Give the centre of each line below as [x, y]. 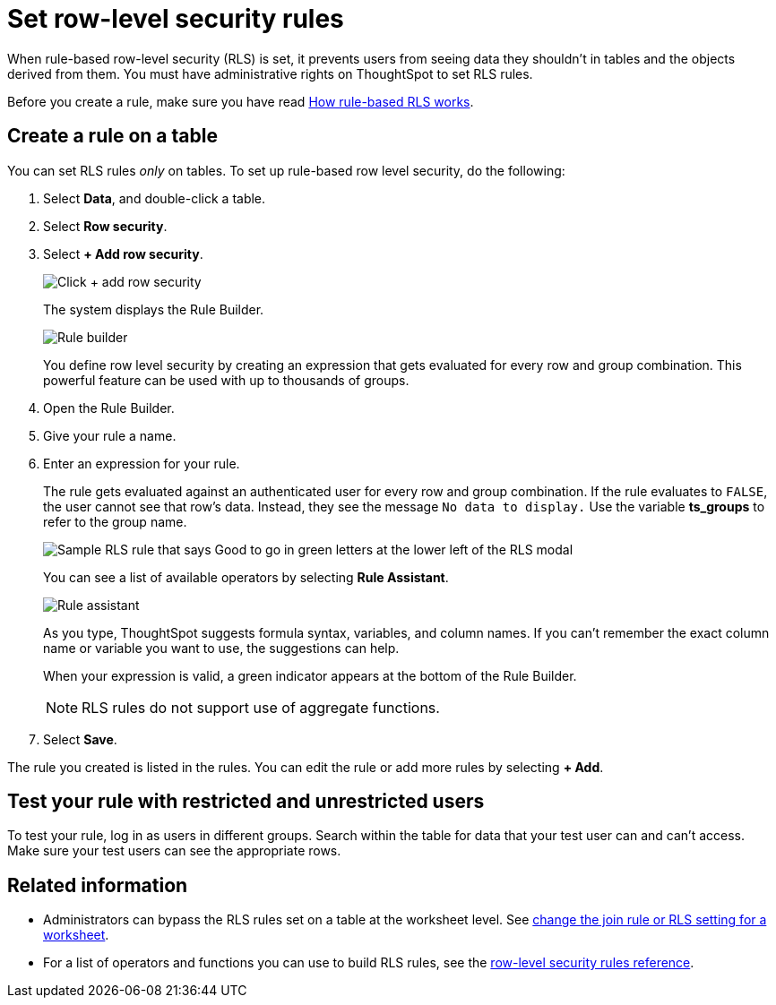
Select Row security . [105, 226]
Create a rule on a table [112, 136]
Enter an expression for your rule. [142, 463]
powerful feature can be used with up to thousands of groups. [226, 380]
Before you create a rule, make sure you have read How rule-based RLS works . [241, 101]
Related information [98, 885]
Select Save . [80, 739]
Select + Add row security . [123, 253]
